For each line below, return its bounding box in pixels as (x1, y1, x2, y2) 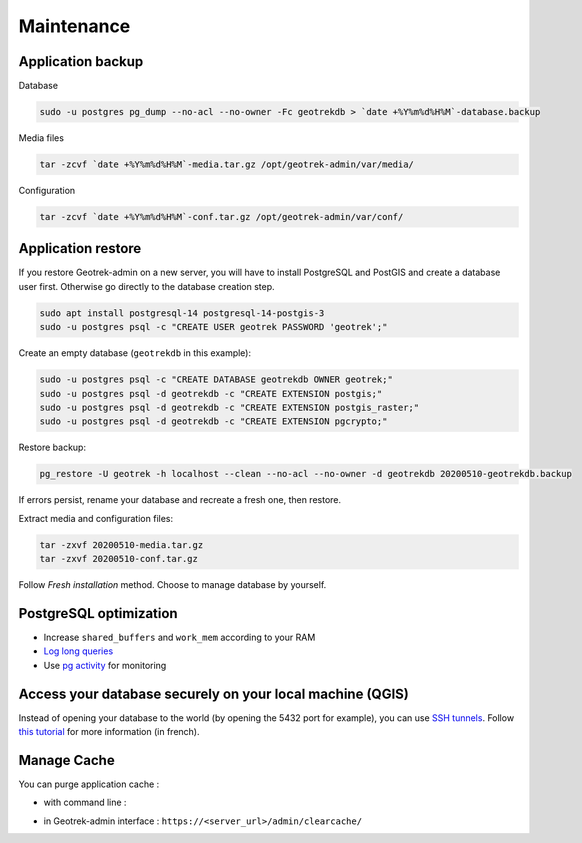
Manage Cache (18, 751, 115, 769)
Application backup (18, 53, 144, 70)
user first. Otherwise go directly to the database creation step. (18, 280, 275, 292)
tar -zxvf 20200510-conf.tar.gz (39, 553, 199, 565)
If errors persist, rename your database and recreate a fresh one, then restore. (18, 494, 342, 506)
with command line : (43, 796, 127, 809)
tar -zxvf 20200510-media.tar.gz (39, 539, 204, 550)
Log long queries (43, 645, 114, 657)
